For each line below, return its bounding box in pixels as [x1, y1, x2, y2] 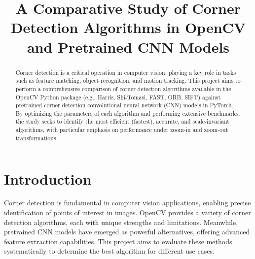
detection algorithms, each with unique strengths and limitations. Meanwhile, [4, 217, 238, 227]
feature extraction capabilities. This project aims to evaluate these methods [4, 236, 232, 246]
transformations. [15, 133, 58, 142]
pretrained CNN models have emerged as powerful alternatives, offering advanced [4, 227, 250, 237]
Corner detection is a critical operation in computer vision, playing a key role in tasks [15, 68, 236, 76]
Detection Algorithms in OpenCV [10, 17, 246, 37]
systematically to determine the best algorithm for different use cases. [4, 246, 215, 256]
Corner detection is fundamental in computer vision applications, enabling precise [4, 197, 251, 208]
